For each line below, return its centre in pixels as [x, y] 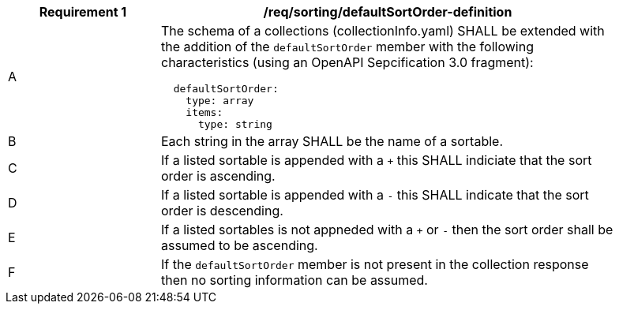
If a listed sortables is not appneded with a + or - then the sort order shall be [387, 230]
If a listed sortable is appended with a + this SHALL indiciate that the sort [377, 160]
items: [204, 112]
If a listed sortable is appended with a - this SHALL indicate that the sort [375, 195]
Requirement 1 [83, 12]
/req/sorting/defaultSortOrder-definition [388, 12]
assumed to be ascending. [240, 245]
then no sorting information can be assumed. [294, 280]
